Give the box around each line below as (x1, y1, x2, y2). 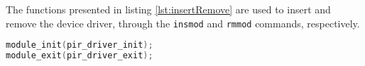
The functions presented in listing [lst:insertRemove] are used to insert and (6, 2, 331, 16)
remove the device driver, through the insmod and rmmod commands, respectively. (6, 15, 360, 30)
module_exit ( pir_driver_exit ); (6, 51, 153, 61)
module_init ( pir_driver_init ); (6, 40, 153, 51)
